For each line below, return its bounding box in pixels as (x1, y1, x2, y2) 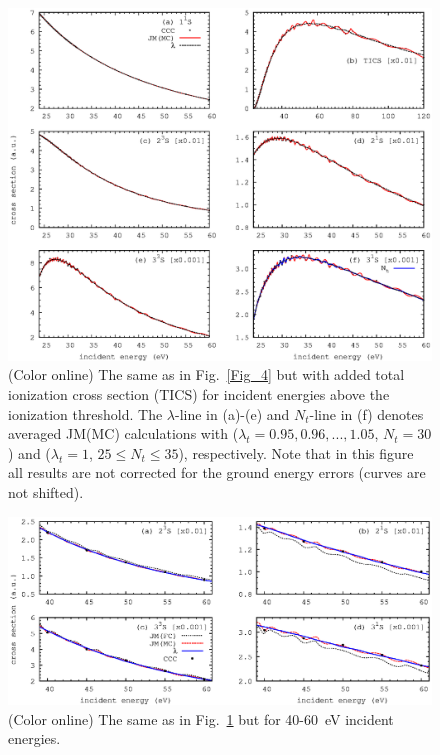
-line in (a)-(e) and (174, 403, 290, 424)
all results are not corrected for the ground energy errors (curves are (8, 462, 426, 483)
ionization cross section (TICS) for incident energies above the (8, 383, 390, 404)
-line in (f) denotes (309, 403, 424, 424)
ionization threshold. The (8, 403, 163, 424)
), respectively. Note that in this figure (178, 442, 414, 463)
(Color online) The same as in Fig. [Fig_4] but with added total (8, 364, 405, 385)
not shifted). (8, 481, 84, 502)
